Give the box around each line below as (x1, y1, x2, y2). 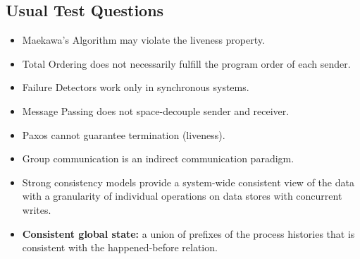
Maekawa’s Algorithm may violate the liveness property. (22, 32, 265, 47)
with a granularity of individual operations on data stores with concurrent (22, 188, 342, 203)
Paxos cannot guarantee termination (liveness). (22, 127, 225, 142)
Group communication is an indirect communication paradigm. (22, 151, 294, 166)
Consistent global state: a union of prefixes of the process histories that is (22, 226, 355, 241)
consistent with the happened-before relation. (22, 240, 218, 255)
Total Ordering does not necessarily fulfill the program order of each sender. (22, 56, 351, 71)
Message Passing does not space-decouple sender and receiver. (22, 103, 290, 118)
